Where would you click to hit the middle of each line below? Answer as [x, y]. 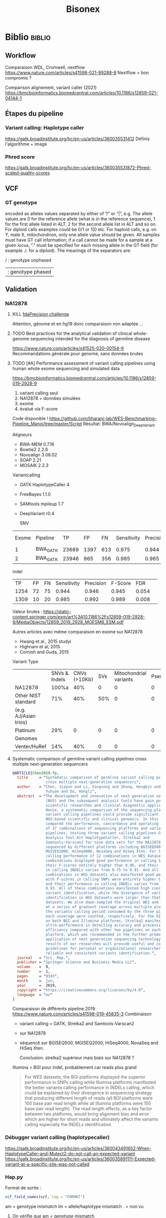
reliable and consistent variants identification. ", [101, 953]
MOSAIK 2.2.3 [34, 465]
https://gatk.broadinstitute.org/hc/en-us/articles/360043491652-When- [78, 1148]
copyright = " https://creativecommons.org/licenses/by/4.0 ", [81, 990]
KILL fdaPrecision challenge [41, 314]
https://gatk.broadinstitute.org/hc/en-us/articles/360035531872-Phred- [78, 167]
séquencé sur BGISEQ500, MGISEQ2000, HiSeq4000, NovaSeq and [89, 1043]
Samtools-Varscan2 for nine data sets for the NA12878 [103, 842]
